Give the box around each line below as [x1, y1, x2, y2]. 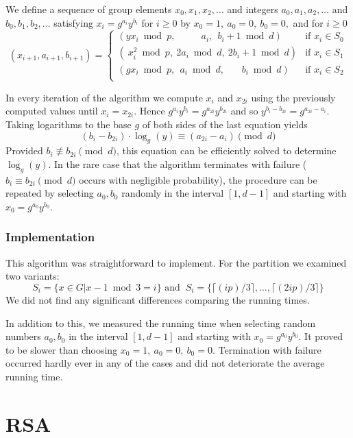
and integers [227, 2, 278, 16]
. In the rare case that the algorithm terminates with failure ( [48, 156, 307, 171]
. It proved [298, 329, 343, 343]
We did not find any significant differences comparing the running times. [5, 292, 310, 306]
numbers [5, 329, 41, 343]
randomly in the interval [121, 186, 224, 200]
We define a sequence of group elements [5, 2, 172, 16]
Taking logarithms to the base [5, 117, 132, 131]
